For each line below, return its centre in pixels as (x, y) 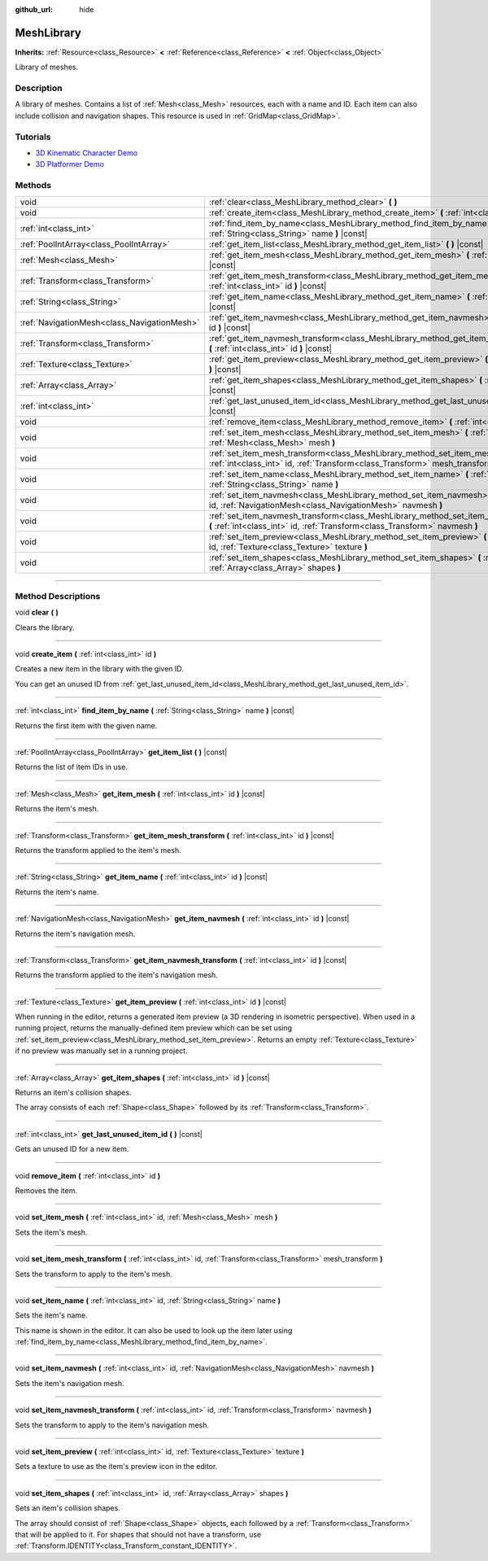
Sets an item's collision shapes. (68, 1508)
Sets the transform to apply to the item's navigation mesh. (112, 1425)
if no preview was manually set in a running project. (101, 1051)
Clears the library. (45, 627)
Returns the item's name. (57, 892)
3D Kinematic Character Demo (87, 153)
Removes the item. (46, 1190)
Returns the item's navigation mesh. (75, 934)
